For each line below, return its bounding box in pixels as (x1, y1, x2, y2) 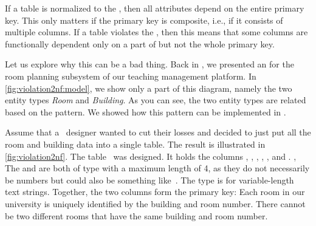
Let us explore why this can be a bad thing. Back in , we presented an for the (5, 58, 294, 70)
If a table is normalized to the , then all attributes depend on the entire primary (5, 2, 304, 14)
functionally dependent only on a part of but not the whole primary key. (5, 37, 275, 50)
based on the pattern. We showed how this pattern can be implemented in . (5, 105, 286, 118)
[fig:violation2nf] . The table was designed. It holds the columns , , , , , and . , (5, 149, 297, 162)
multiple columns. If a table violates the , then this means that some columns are (5, 26, 308, 38)
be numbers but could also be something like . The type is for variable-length (5, 173, 294, 186)
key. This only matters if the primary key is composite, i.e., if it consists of (5, 13, 283, 26)
